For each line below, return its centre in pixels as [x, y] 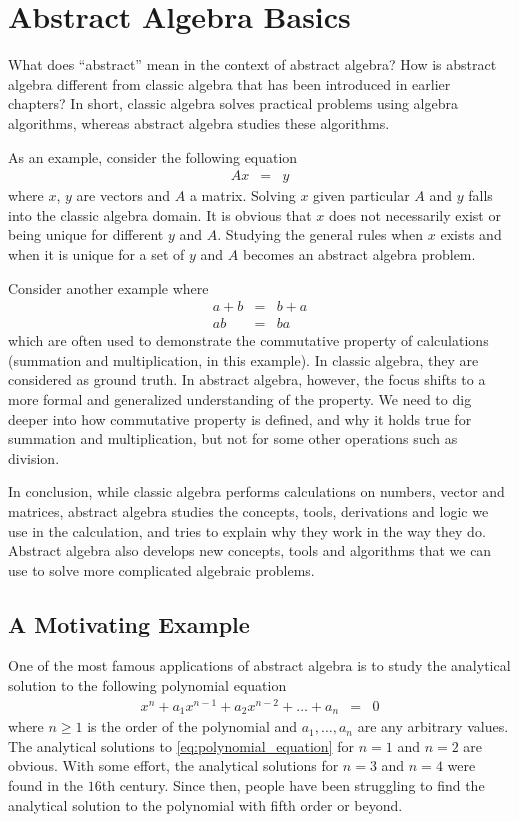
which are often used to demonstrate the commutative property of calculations [248, 340]
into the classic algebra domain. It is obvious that [160, 214]
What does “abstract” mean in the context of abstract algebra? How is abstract [252, 64]
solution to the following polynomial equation [147, 685]
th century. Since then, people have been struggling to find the [293, 785]
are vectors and [123, 195]
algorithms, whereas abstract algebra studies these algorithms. [199, 122]
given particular [361, 195]
